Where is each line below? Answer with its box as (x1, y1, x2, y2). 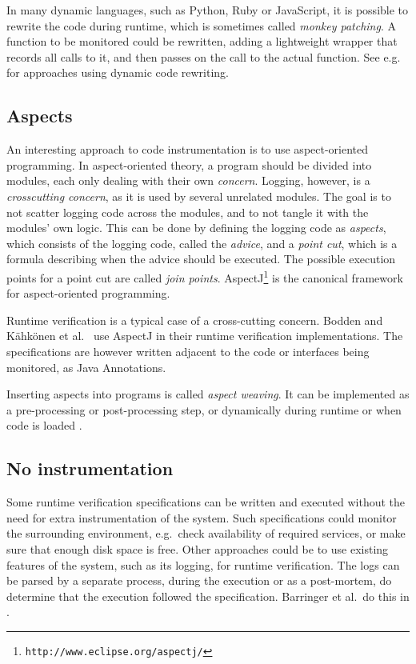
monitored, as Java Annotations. (6, 358, 166, 375)
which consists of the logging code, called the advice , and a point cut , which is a (6, 234, 398, 251)
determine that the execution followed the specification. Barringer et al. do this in (6, 587, 410, 604)
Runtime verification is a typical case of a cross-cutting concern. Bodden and (6, 311, 383, 328)
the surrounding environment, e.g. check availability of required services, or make (6, 525, 406, 542)
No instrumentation (6, 456, 174, 481)
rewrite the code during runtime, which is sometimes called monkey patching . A (6, 17, 396, 34)
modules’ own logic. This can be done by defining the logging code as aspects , (6, 219, 386, 236)
